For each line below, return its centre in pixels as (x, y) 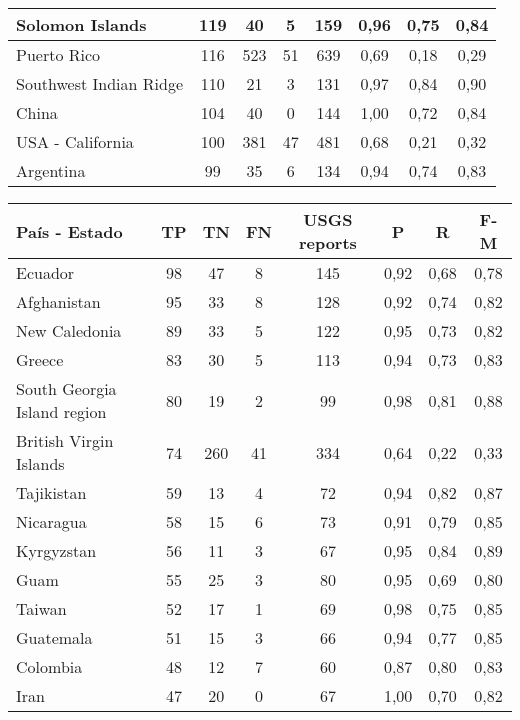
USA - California (75, 141)
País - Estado (69, 231)
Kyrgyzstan (56, 550)
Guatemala (54, 637)
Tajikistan (51, 492)
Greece (40, 359)
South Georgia (66, 388)
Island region (61, 411)
